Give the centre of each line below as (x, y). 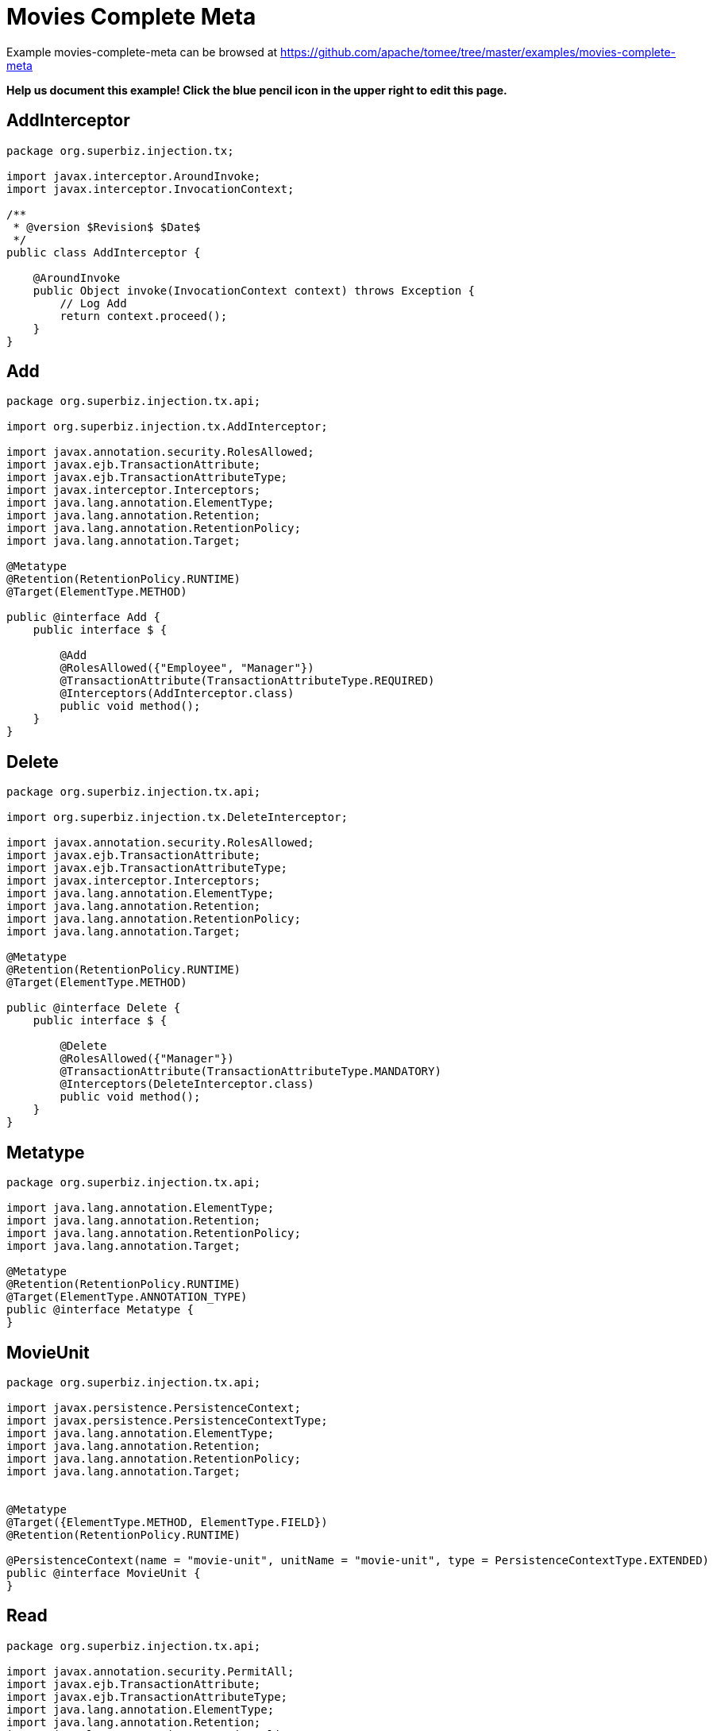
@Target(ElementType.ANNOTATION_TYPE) (127, 1297)
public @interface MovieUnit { (104, 1573)
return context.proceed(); (144, 316)
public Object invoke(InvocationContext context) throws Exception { (254, 290)
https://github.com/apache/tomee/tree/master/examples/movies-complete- (478, 52)
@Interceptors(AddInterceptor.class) (177, 694)
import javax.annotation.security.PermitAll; (150, 1671)
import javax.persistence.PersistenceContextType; (167, 1420)
